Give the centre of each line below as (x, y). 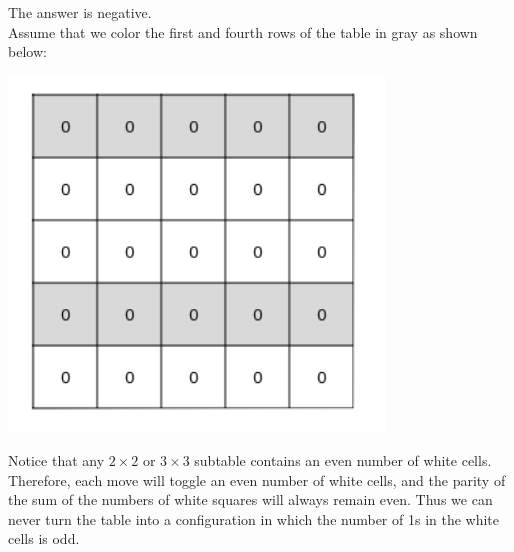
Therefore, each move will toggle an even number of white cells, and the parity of (257, 479)
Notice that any (56, 459)
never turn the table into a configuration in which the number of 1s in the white (254, 518)
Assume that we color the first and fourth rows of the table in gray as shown (243, 31)
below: (27, 51)
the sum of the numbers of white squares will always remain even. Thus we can (250, 499)
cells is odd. (44, 538)
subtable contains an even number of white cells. (343, 459)
